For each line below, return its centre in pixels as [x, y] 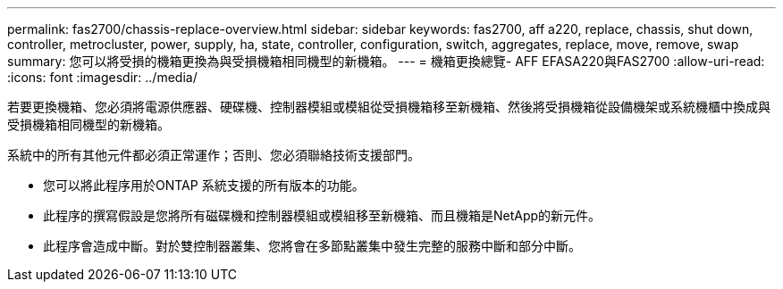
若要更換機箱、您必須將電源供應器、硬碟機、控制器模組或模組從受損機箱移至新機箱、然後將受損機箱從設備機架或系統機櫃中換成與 [389, 107]
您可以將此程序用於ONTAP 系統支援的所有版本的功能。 [204, 185]
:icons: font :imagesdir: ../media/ [102, 77]
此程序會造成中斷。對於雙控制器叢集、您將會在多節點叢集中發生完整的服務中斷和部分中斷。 [312, 246]
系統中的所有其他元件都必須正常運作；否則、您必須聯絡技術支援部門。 [214, 155]
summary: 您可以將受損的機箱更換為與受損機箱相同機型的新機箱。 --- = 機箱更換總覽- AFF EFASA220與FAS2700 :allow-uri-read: [386, 61]
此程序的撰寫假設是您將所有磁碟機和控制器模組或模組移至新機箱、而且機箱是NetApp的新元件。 [322, 215]
